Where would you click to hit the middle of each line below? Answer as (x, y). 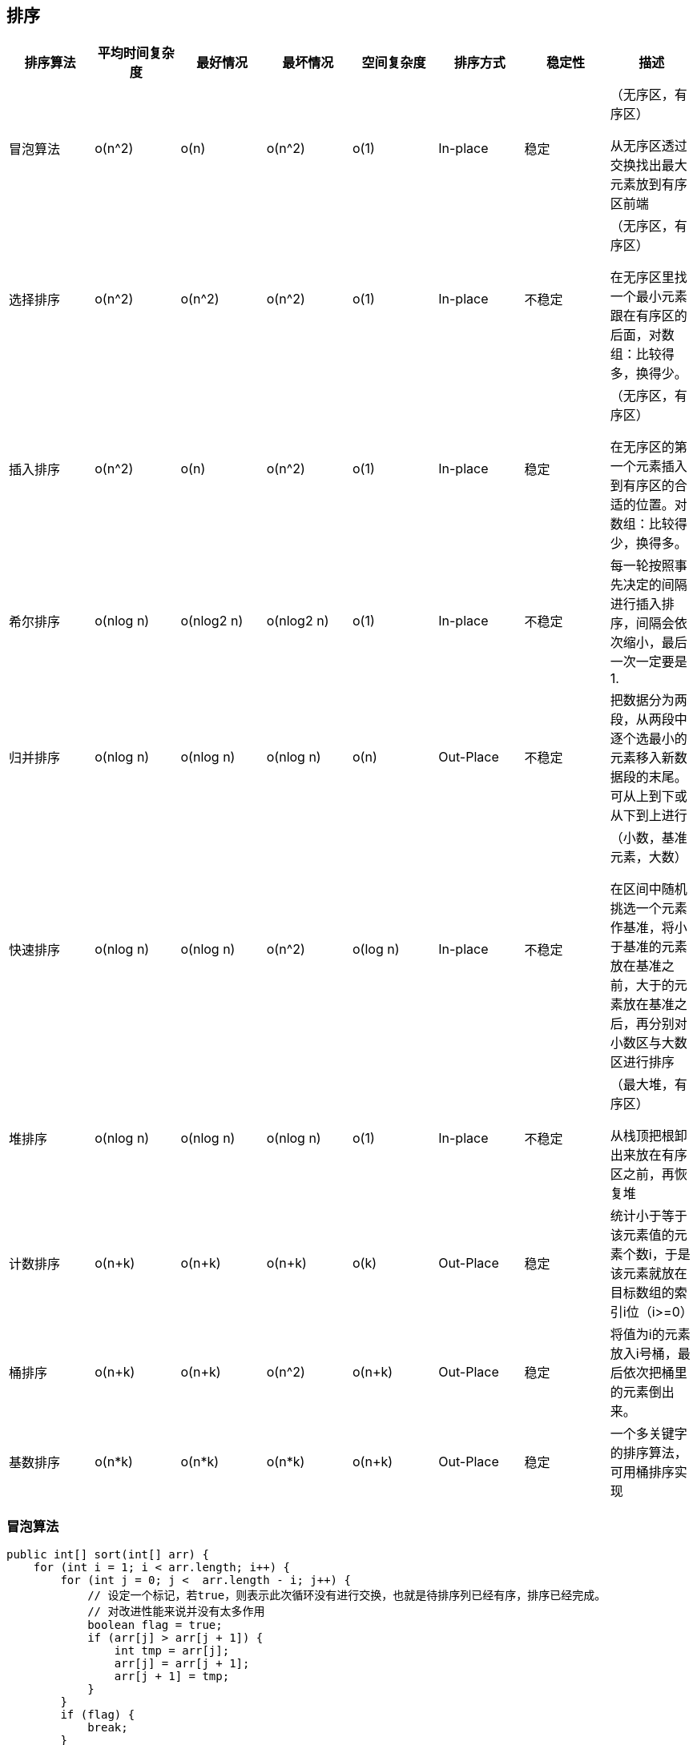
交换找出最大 (649, 165)
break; (108, 1728)
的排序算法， (649, 1453)
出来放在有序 (649, 1155)
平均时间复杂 (136, 53)
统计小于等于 (649, 1216)
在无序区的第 (649, 447)
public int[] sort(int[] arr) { (108, 1555)
